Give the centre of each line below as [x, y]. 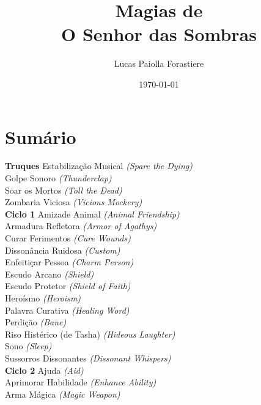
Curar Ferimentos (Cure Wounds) [68, 238]
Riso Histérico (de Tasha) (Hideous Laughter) [90, 334]
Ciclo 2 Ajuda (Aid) [44, 370]
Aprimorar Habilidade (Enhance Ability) [81, 382]
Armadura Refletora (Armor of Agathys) [81, 226]
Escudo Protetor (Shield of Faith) [68, 286]
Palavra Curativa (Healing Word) [67, 310]
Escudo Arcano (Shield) [50, 274]
